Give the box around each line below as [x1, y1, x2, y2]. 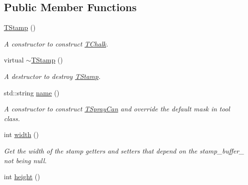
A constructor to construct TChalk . [4, 38, 108, 48]
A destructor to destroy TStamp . [4, 71, 101, 81]
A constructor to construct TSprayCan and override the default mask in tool [4, 104, 230, 114]
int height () [4, 171, 40, 182]
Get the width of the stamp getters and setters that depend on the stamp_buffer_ [4, 145, 244, 155]
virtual [4, 55, 24, 65]
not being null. [4, 155, 47, 165]
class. [4, 113, 20, 123]
